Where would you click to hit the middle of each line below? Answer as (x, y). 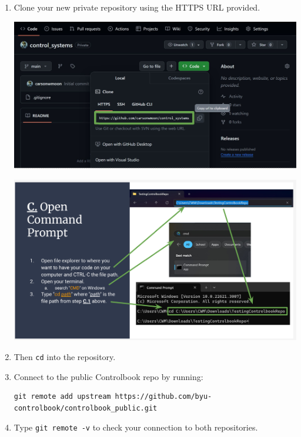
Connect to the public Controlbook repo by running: (108, 376)
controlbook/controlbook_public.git (86, 408)
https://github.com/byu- (163, 397)
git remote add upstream (62, 397)
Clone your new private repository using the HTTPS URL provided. (137, 7)
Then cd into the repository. (65, 357)
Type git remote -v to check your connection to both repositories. (136, 427)
